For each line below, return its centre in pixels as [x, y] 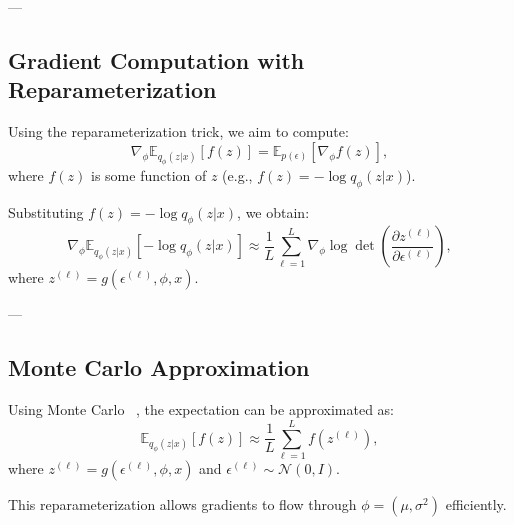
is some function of [149, 174]
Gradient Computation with [156, 59]
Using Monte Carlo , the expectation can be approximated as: [201, 409]
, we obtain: [273, 211]
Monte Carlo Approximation [159, 367]
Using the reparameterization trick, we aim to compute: [178, 131]
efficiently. [476, 503]
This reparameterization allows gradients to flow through [182, 503]
